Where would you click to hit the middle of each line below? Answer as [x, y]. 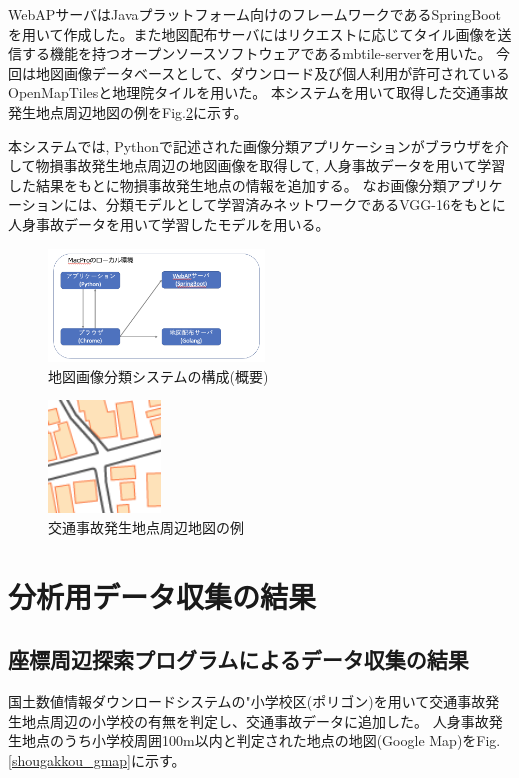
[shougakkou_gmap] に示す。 [97, 760]
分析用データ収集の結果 [162, 595]
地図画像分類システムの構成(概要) [158, 375]
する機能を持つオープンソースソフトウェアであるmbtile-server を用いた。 [256, 53]
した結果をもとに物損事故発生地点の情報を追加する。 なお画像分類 [227, 184]
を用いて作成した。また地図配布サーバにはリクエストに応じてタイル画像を [253, 33]
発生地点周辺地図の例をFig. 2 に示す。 [128, 111]
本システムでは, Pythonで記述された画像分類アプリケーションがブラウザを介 [258, 145]
